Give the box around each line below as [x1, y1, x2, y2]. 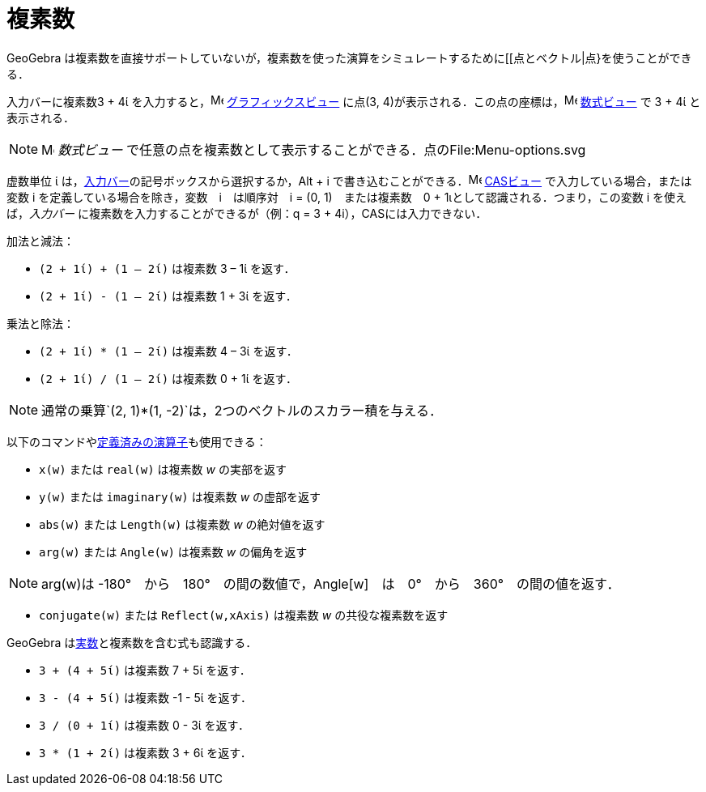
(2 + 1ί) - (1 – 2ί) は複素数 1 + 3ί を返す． [39, 288, 297, 303]
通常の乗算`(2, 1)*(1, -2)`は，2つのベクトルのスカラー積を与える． [41, 402, 442, 419]
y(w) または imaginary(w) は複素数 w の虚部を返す [39, 489, 321, 504]
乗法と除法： [6, 316, 74, 330]
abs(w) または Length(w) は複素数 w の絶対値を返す [39, 517, 325, 531]
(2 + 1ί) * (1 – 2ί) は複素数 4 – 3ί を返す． [39, 343, 298, 358]
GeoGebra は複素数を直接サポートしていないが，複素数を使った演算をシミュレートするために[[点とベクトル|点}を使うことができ [6, 50, 692, 65]
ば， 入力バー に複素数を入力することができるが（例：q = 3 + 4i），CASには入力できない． [6, 206, 487, 220]
